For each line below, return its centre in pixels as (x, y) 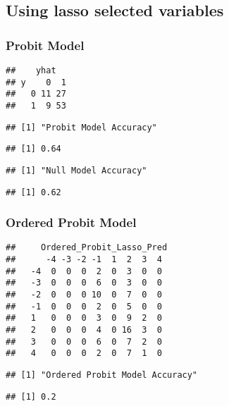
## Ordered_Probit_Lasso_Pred (87, 248)
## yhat (31, 70)
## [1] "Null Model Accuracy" (76, 170)
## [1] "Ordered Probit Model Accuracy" (102, 375)
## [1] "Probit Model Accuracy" (81, 127)
